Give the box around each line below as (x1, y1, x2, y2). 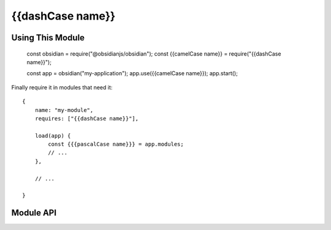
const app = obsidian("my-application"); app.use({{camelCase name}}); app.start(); (26, 70, 238, 77)
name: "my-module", (34, 106, 94, 113)
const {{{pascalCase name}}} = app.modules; (48, 141, 184, 148)
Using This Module (11, 32, 85, 43)
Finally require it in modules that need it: (11, 83, 113, 91)
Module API (11, 208, 57, 218)
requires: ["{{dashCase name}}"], (34, 115, 139, 122)
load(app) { (34, 132, 71, 139)
